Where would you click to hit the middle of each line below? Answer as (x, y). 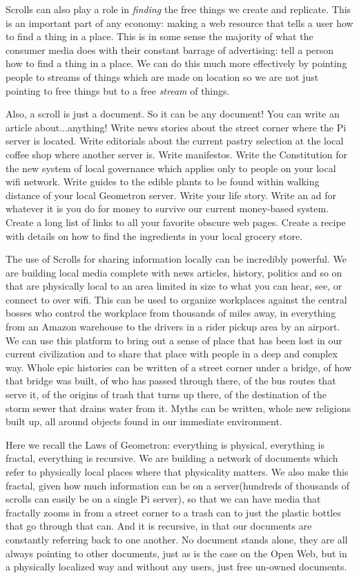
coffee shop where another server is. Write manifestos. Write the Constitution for (176, 154)
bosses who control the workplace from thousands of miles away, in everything (171, 313)
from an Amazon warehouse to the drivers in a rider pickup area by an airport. (173, 327)
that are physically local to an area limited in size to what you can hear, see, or (174, 286)
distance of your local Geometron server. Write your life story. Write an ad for (171, 195)
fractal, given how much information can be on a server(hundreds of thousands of (177, 485)
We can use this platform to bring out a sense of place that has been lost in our (174, 340)
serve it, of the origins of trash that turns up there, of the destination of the (166, 394)
